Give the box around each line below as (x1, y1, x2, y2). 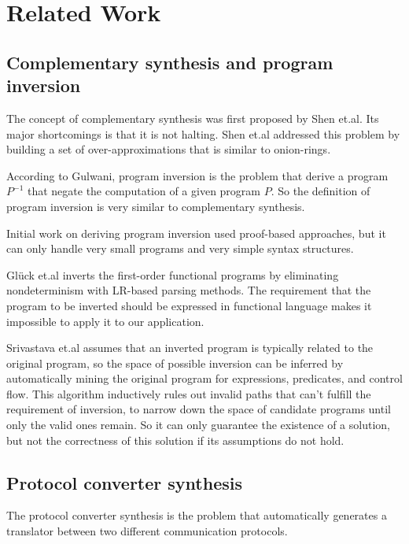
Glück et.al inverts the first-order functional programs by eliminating (6, 266, 339, 283)
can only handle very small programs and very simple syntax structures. (6, 240, 354, 257)
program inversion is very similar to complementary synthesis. (6, 198, 305, 214)
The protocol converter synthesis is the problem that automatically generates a (6, 507, 387, 524)
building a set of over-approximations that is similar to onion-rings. (6, 141, 331, 157)
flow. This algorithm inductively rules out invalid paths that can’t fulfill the (6, 385, 371, 402)
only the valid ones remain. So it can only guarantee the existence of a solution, (6, 416, 390, 433)
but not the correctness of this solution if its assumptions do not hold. (6, 431, 345, 448)
